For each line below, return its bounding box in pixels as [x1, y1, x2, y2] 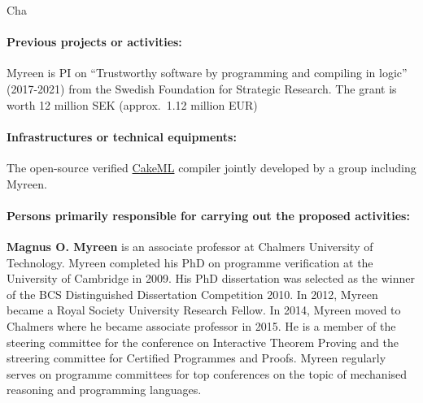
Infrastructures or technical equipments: [7, 128, 237, 145]
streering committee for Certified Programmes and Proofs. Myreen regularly [7, 349, 386, 366]
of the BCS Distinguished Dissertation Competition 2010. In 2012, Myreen [7, 285, 378, 302]
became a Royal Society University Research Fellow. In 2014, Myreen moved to [7, 301, 401, 318]
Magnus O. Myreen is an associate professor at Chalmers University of [7, 237, 373, 254]
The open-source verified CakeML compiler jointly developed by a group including [7, 158, 416, 175]
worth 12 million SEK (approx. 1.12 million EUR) [7, 96, 258, 113]
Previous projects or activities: [7, 33, 182, 50]
